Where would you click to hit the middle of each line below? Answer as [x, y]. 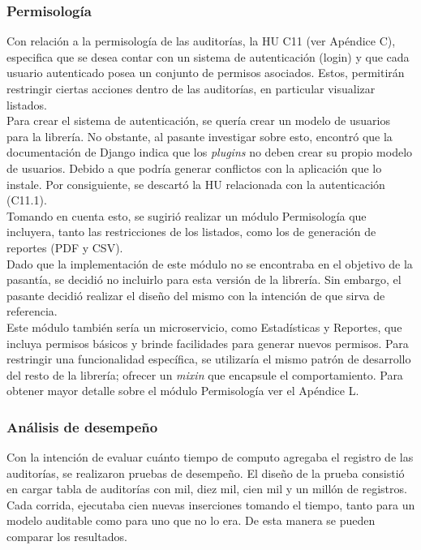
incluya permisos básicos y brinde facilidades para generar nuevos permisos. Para [208, 343]
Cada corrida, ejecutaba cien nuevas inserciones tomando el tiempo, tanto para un [211, 504]
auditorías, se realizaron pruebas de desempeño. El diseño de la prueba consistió [206, 473]
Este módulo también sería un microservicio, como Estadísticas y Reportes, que [204, 327]
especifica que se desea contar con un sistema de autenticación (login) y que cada [208, 56]
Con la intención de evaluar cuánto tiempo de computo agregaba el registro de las [210, 457]
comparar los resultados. [67, 537]
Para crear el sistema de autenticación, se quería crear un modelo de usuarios [198, 120]
